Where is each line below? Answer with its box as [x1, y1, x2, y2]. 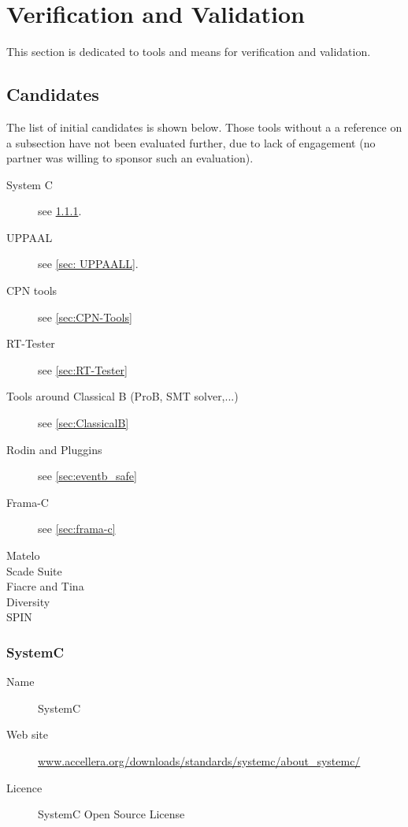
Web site [6, 726, 48, 743]
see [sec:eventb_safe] [38, 468, 137, 484]
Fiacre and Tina [6, 578, 84, 594]
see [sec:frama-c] [38, 520, 116, 537]
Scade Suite [6, 562, 62, 579]
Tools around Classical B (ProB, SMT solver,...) [6, 388, 239, 404]
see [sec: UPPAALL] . [38, 255, 139, 272]
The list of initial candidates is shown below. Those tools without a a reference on [6, 118, 402, 135]
